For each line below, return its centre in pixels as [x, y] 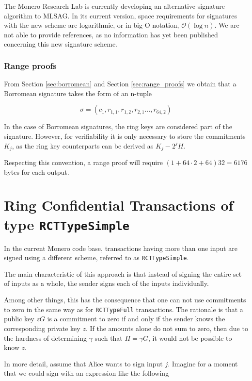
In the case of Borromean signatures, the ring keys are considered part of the [118, 126]
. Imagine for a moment [203, 363]
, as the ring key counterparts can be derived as [83, 145]
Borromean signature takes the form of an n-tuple [78, 93]
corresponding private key [42, 328]
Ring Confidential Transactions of [119, 205]
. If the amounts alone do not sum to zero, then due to [167, 328]
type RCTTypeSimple [67, 224]
